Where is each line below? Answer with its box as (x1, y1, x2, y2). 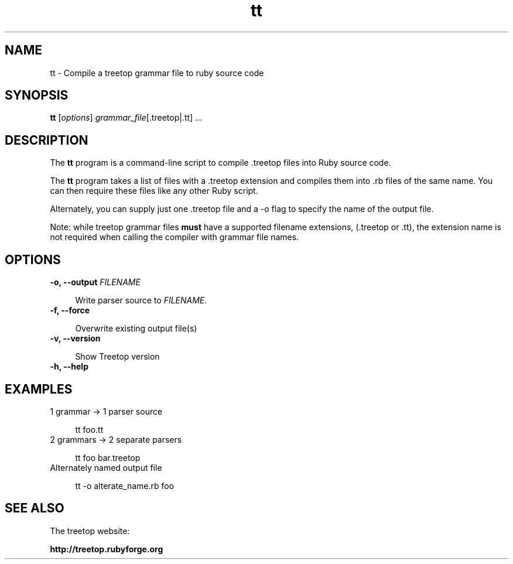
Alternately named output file (50, 462, 162, 473)
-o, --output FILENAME (50, 277, 141, 288)
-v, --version (50, 333, 101, 344)
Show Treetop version (75, 351, 160, 362)
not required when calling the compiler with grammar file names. (50, 232, 299, 242)
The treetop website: (50, 525, 130, 536)
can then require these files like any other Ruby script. (50, 186, 258, 196)
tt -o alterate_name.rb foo (75, 480, 175, 491)
